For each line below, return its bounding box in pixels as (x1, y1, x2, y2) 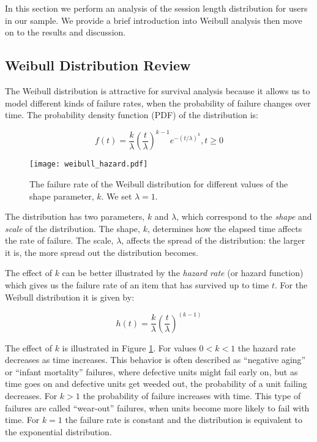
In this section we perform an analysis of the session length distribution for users (5, 2, 308, 14)
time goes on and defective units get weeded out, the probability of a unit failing (5, 377, 307, 390)
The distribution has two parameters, (5, 210, 145, 223)
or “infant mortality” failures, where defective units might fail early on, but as (5, 365, 298, 378)
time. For (5, 413, 40, 426)
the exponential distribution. (5, 425, 112, 438)
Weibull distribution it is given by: (5, 290, 135, 303)
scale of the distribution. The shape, (5, 222, 140, 234)
